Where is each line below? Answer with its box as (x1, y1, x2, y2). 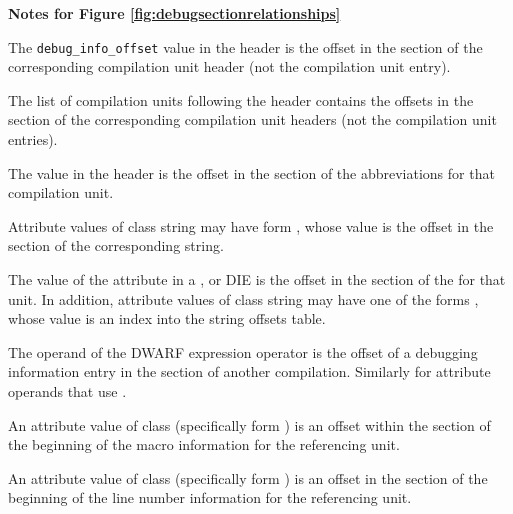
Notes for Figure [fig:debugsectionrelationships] (8, 3, 341, 23)
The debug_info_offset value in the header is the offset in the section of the (8, 36, 483, 57)
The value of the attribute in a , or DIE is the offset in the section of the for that (8, 269, 506, 289)
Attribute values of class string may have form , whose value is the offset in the (8, 215, 494, 236)
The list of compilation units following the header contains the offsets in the (8, 89, 474, 110)
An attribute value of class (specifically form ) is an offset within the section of (8, 414, 491, 435)
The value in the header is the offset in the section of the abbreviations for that (8, 162, 495, 183)
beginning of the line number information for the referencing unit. (8, 487, 412, 508)
